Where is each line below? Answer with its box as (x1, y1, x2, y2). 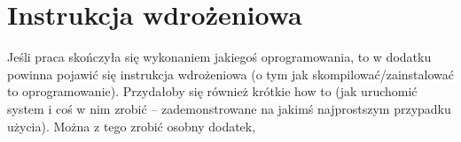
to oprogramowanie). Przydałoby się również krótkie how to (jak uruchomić (7, 82, 418, 101)
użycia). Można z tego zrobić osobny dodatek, (7, 116, 256, 135)
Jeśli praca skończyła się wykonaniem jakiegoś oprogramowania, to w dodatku (7, 48, 432, 66)
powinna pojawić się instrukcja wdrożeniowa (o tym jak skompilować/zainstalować (7, 64, 454, 83)
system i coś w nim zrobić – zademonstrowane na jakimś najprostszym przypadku (7, 99, 451, 117)
